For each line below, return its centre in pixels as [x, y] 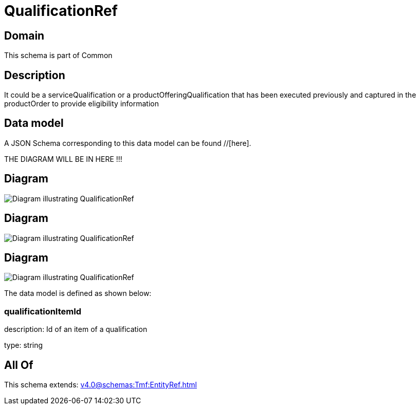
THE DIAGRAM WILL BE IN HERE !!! [63, 159]
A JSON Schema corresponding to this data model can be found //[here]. [128, 143]
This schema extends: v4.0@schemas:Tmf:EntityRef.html [101, 384]
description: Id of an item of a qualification [76, 329]
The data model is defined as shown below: [78, 293]
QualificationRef [61, 11]
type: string [24, 345]
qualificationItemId [43, 311]
